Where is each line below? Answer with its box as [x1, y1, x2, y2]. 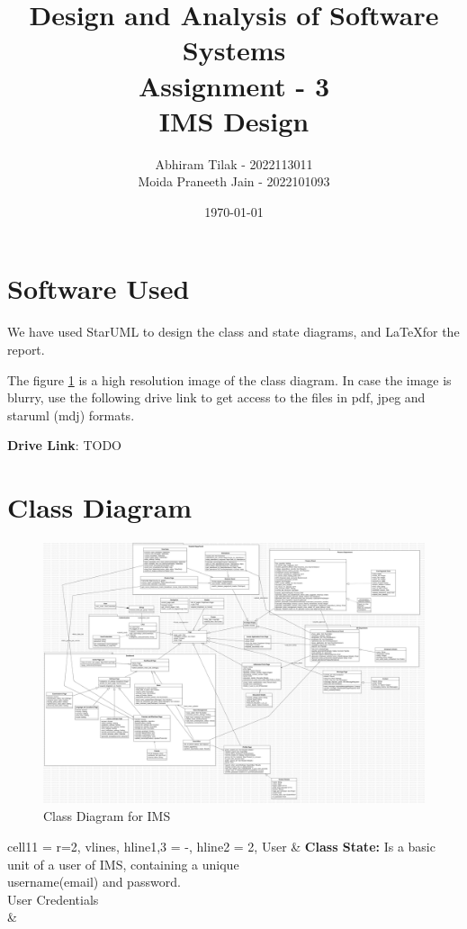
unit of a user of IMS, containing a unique [7, 854, 239, 873]
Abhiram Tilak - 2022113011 [155, 154, 313, 173]
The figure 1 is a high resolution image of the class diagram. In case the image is [7, 370, 452, 389]
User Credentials [7, 889, 99, 908]
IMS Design [158, 102, 310, 139]
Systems [182, 32, 286, 68]
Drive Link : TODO [7, 436, 121, 455]
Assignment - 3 [138, 67, 330, 104]
